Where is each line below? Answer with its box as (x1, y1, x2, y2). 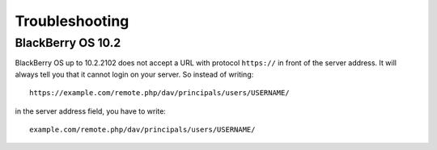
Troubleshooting (15, 12, 129, 30)
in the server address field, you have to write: (15, 106, 166, 116)
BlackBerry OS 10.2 (15, 35, 121, 50)
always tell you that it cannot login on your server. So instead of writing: (15, 69, 254, 79)
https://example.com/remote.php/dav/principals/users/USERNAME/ (29, 89, 291, 98)
